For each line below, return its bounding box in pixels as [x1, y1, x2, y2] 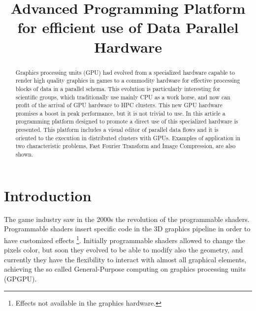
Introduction [4, 185, 92, 205]
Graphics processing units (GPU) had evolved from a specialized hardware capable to [15, 68, 235, 76]
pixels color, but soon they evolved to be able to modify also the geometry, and [4, 245, 243, 255]
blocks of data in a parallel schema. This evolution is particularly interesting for [15, 84, 221, 93]
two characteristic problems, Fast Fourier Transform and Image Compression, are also [15, 142, 236, 150]
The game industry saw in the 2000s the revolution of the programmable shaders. [4, 214, 250, 224]
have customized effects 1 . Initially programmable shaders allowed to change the [4, 233, 245, 245]
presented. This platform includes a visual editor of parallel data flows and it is [15, 125, 219, 134]
